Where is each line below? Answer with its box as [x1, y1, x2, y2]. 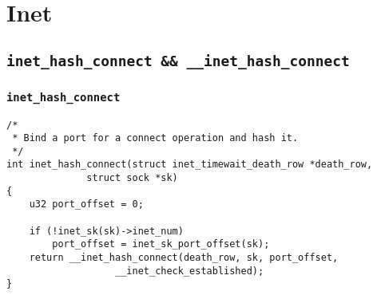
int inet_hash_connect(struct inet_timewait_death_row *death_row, [6, 159, 373, 171]
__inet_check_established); [115, 265, 264, 277]
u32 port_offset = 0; [29, 199, 144, 210]
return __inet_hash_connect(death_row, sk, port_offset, [29, 252, 339, 264]
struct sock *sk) [86, 172, 178, 184]
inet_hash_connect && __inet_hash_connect [6, 52, 350, 69]
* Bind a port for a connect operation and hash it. [12, 132, 299, 144]
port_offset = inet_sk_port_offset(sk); [52, 238, 270, 250]
